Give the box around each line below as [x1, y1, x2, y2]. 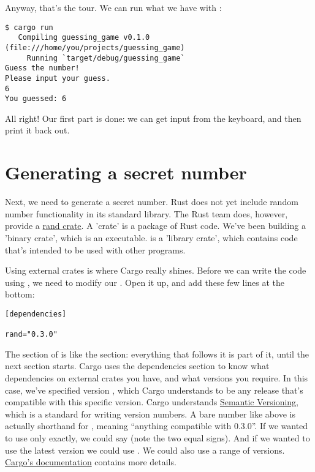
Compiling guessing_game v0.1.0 [18, 33, 150, 42]
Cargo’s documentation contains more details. [5, 455, 176, 468]
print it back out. [5, 124, 70, 137]
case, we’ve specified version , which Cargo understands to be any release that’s [5, 383, 303, 396]
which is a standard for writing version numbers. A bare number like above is [5, 407, 295, 420]
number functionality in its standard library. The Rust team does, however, [5, 207, 288, 220]
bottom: [5, 288, 35, 301]
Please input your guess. [5, 73, 110, 83]
